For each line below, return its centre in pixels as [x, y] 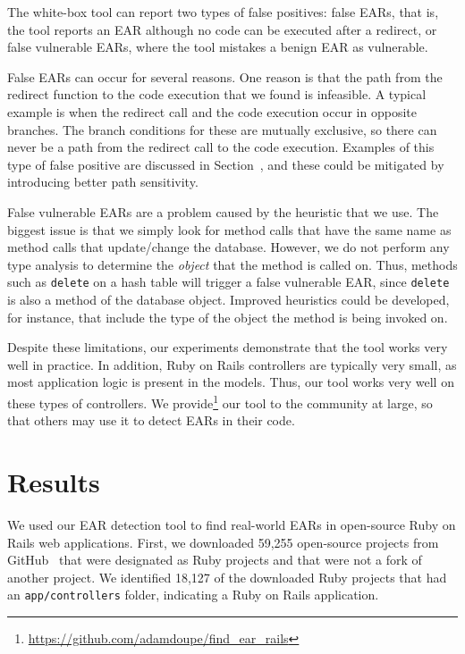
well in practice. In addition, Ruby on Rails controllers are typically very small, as [232, 364]
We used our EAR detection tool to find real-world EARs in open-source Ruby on [232, 524]
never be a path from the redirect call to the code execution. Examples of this [221, 147]
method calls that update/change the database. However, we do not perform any [228, 247]
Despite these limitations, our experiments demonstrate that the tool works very [228, 347]
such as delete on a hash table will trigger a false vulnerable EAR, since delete [228, 282]
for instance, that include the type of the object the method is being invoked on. [228, 317]
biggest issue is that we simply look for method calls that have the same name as [229, 229]
